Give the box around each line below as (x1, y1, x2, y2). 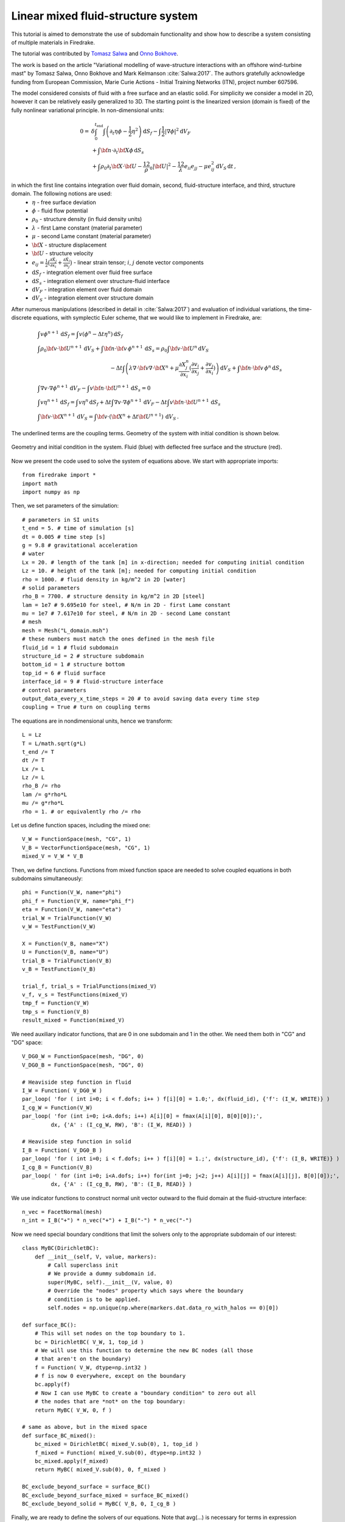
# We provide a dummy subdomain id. (47, 1270, 158, 1277)
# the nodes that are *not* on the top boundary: (34, 1398, 186, 1405)
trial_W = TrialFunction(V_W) (22, 914, 113, 922)
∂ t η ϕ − (110, 128, 128, 136)
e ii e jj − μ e (184, 163, 212, 172)
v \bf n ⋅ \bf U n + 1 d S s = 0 (89, 384, 151, 393)
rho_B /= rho (22, 782, 61, 790)
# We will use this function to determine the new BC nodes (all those (34, 1347, 253, 1354)
